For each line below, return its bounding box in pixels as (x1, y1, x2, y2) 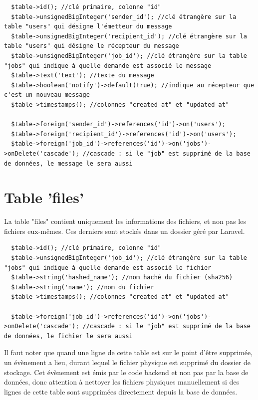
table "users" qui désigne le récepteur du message (4, 42, 179, 50)
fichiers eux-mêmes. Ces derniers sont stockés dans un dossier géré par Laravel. (4, 225, 245, 236)
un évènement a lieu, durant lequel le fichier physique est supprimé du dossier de (4, 357, 251, 367)
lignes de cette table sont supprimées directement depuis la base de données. (4, 386, 238, 397)
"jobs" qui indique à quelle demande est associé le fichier (4, 264, 212, 271)
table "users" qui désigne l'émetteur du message (4, 23, 172, 30)
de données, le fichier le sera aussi (4, 332, 133, 340)
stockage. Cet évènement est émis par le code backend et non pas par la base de (4, 367, 249, 377)
